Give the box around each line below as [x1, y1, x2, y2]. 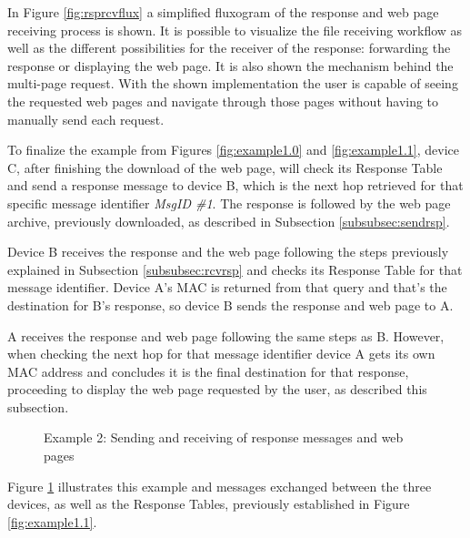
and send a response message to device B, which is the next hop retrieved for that [7, 176, 464, 195]
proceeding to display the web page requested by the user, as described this [7, 380, 427, 399]
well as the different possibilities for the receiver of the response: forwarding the [7, 38, 451, 57]
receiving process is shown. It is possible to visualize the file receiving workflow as [7, 20, 463, 39]
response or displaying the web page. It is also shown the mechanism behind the [7, 56, 454, 75]
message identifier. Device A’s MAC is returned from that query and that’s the [7, 278, 447, 297]
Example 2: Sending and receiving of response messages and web [44, 428, 404, 447]
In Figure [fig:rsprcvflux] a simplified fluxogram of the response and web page [7, 3, 439, 21]
